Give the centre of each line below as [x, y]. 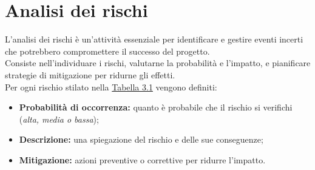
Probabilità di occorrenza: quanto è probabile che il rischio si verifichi [156, 107]
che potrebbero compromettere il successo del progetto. [107, 51]
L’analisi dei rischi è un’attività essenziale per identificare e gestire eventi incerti [154, 39]
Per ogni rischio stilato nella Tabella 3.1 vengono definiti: [111, 87]
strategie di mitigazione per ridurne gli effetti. [90, 74]
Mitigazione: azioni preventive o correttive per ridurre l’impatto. [142, 159]
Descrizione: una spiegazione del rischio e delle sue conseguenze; [141, 139]
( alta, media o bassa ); [59, 119]
